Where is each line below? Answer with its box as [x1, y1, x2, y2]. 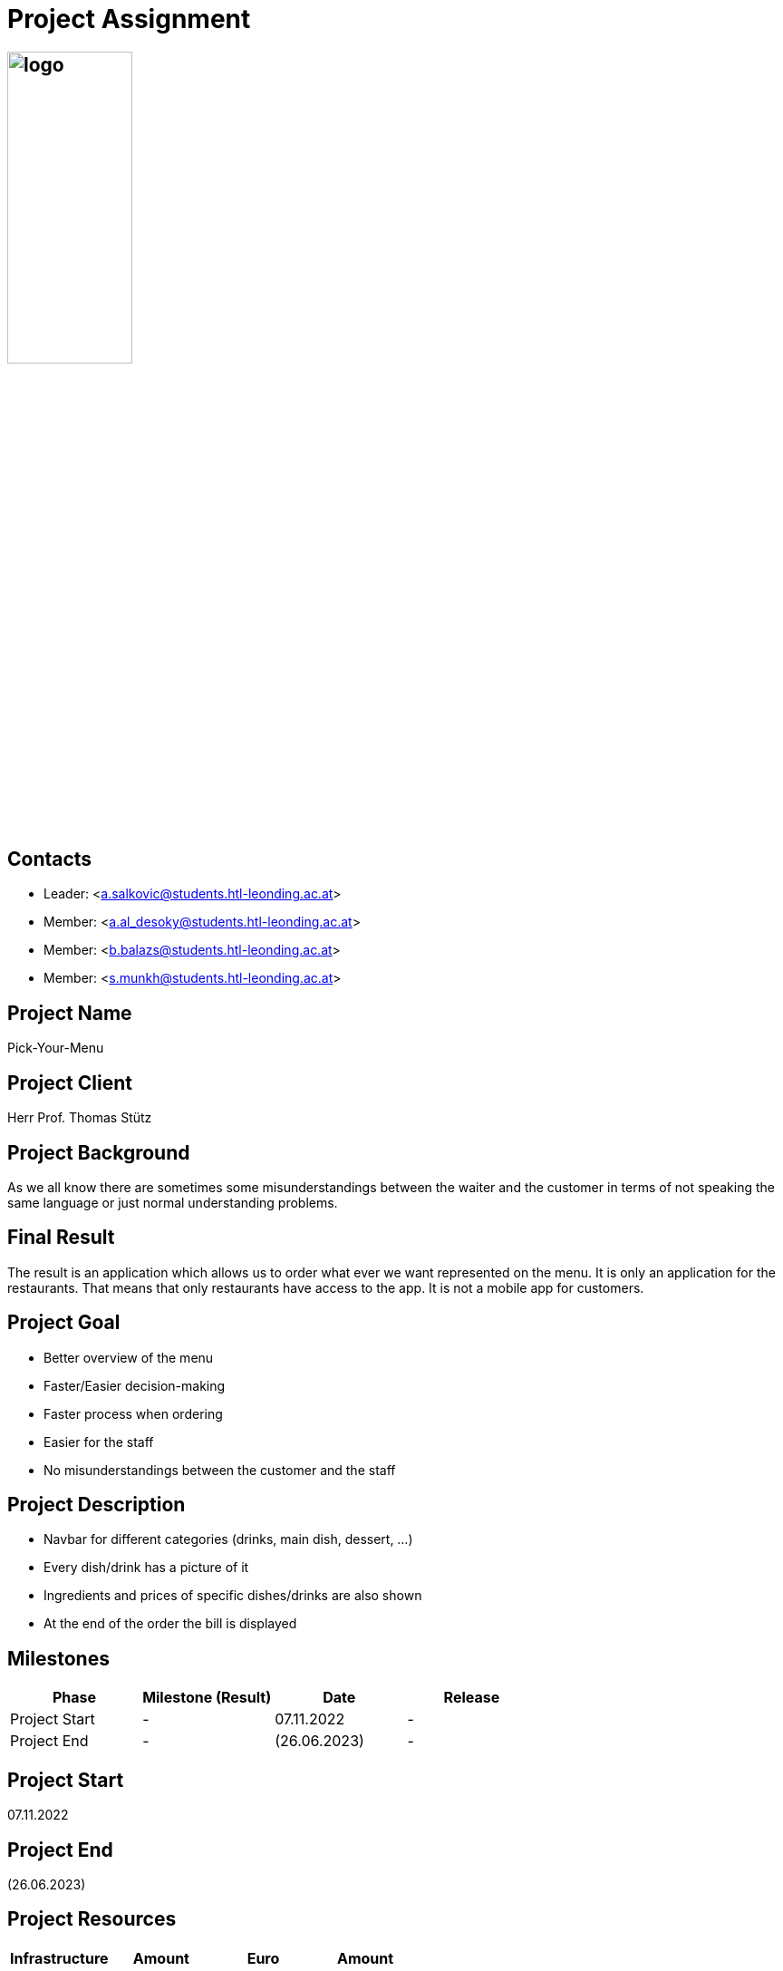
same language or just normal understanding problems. [7, 1194, 338, 1210]
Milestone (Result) [142, 1688, 272, 1707]
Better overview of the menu [43, 1349, 214, 1365]
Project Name [7, 1001, 132, 1024]
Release [443, 1688, 500, 1707]
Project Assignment [7, 4, 251, 34]
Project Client [7, 1071, 132, 1094]
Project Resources [7, 1908, 177, 1931]
